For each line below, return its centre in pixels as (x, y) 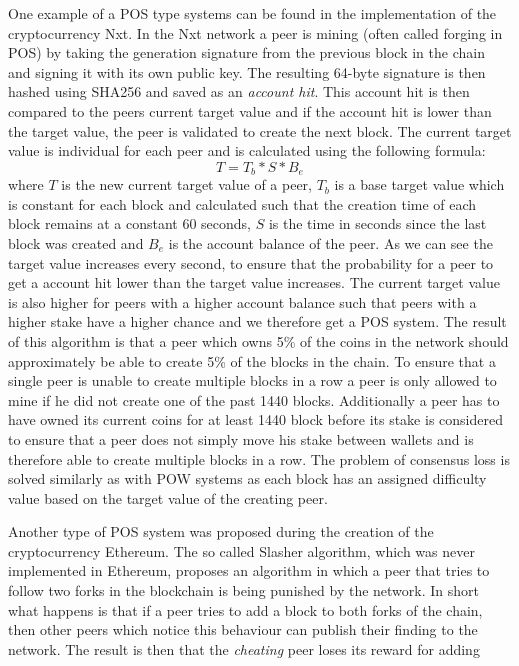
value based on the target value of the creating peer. (168, 497)
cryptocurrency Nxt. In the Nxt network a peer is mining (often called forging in (255, 32)
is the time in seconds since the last (377, 223)
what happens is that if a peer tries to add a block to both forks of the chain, (245, 609)
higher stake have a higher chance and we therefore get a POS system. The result (257, 321)
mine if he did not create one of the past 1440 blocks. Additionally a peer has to (254, 399)
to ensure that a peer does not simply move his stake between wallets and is (241, 438)
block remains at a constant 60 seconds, (129, 223)
